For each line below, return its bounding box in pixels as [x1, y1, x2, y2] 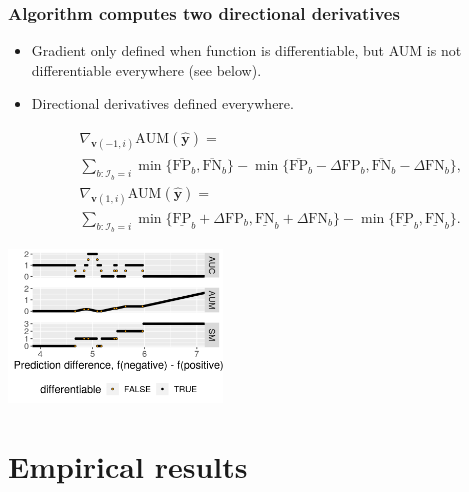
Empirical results [8, 445, 248, 486]
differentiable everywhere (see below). [31, 59, 262, 80]
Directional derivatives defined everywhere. [31, 93, 294, 114]
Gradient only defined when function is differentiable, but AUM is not [31, 40, 462, 61]
